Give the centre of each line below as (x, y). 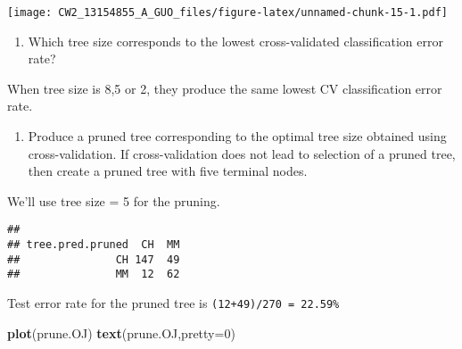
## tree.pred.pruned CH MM (94, 245)
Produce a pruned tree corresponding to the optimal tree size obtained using (237, 136)
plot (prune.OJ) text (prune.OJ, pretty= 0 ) (121, 332)
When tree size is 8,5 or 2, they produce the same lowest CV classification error (225, 88)
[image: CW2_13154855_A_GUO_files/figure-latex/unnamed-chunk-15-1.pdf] (227, 12)
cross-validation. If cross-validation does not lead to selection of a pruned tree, (242, 153)
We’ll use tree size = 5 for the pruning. (114, 200)
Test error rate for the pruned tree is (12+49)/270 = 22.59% (173, 303)
